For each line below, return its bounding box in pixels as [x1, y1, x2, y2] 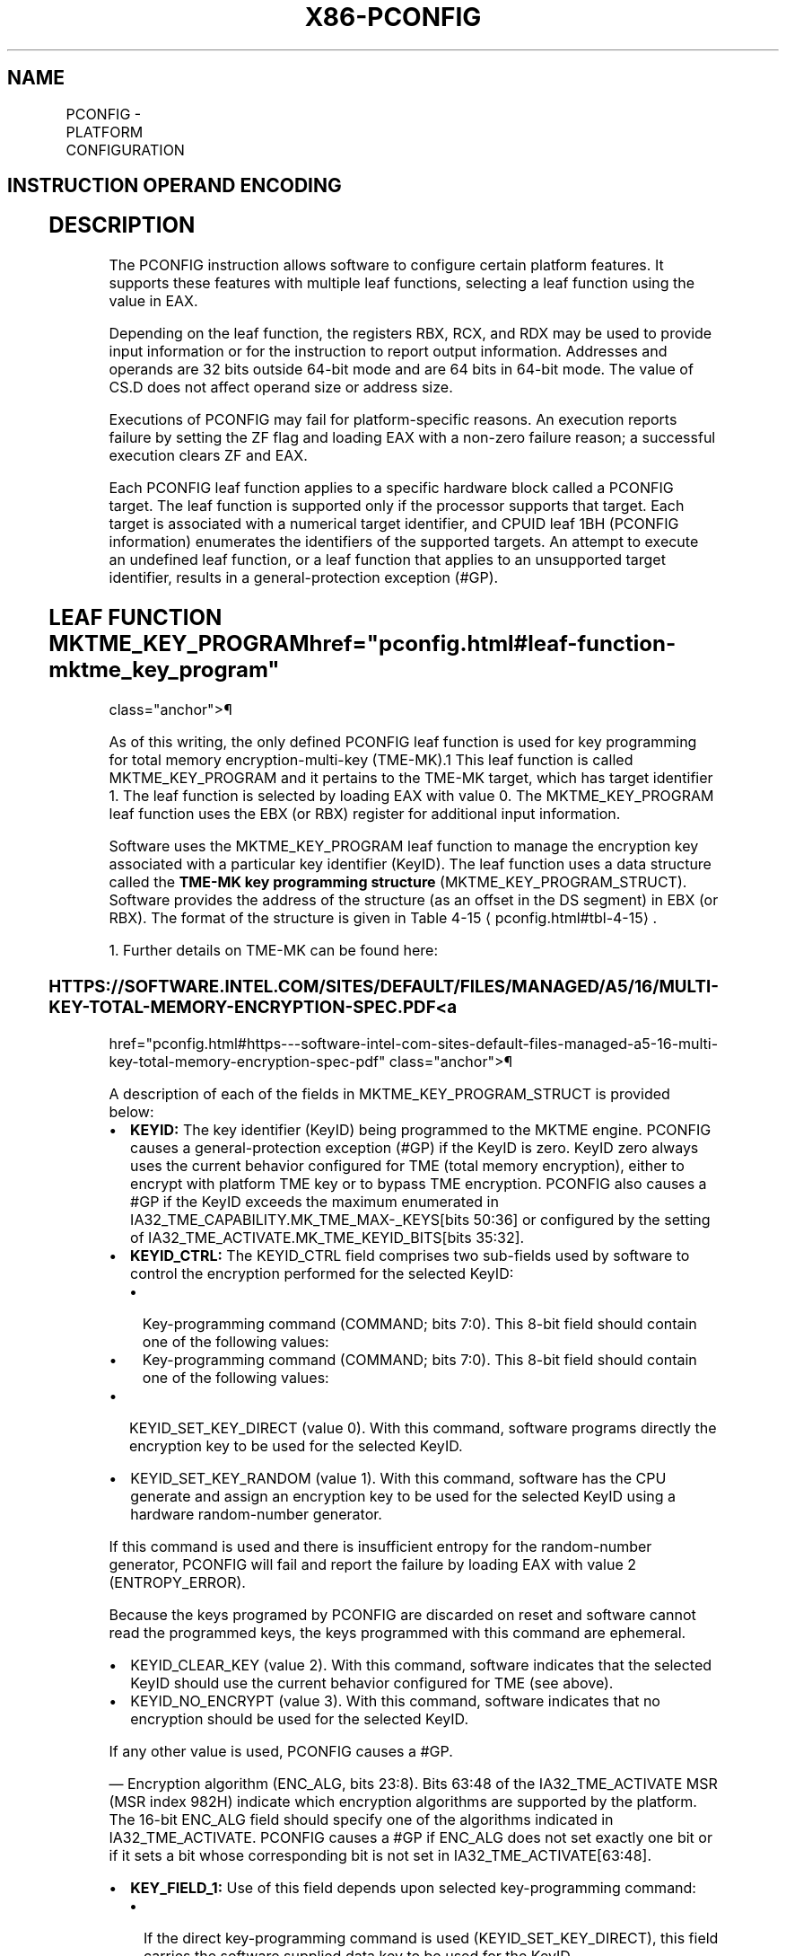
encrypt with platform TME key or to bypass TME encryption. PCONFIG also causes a [130, 1174, 707, 1193]
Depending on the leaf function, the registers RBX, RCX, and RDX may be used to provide [109, 324, 712, 343]
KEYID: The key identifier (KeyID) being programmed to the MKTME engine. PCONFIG [130, 1120, 712, 1139]
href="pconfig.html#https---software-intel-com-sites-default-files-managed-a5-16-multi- [109, 1034, 719, 1053]
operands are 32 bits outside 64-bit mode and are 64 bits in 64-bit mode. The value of [109, 360, 694, 379]
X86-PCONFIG [304, 2, 482, 32]
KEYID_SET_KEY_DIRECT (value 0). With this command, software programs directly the [128, 1418, 717, 1437]
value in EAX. [109, 292, 198, 311]
